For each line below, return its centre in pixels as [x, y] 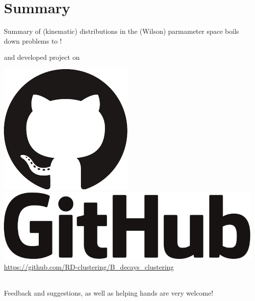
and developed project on [42, 57]
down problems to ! [33, 40]
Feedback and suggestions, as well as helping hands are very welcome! [109, 292]
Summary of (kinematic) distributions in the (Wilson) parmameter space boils [122, 31]
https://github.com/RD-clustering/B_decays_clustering [89, 266]
